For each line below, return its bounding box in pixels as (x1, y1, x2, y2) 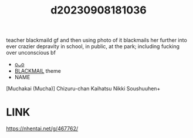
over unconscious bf (6, 49, 56, 56)
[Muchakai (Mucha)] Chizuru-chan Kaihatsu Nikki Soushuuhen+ (6, 85, 161, 92)
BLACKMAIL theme (14, 68, 62, 75)
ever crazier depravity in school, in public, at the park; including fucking (6, 43, 180, 50)
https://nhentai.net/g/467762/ (6, 125, 79, 132)
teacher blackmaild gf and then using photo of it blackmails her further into (6, 36, 188, 44)
